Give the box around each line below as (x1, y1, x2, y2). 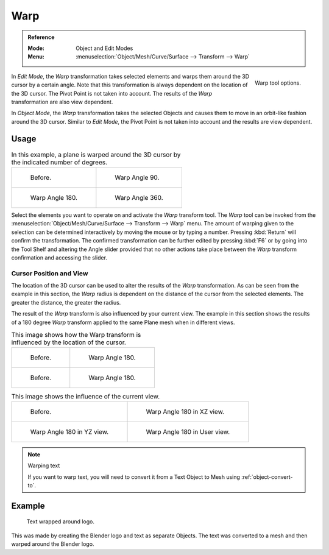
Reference (27, 34, 55, 41)
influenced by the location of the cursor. (11, 338, 126, 347)
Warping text (27, 462, 60, 469)
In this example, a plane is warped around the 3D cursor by (11, 150, 181, 158)
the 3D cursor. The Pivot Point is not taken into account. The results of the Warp (11, 90, 213, 97)
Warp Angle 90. (115, 173, 160, 182)
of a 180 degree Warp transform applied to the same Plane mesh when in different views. (11, 319, 235, 326)
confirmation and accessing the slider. (11, 253, 108, 261)
